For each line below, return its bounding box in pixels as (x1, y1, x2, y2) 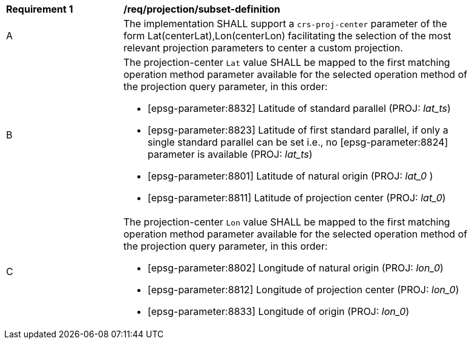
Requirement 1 (6, 3, 73, 15)
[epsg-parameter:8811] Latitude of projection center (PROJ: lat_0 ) (148, 192, 446, 204)
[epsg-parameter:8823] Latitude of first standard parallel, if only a (148, 124, 448, 136)
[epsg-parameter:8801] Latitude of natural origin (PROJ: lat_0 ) (148, 170, 433, 182)
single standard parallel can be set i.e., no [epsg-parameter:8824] (148, 136, 448, 148)
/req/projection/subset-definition (123, 3, 280, 15)
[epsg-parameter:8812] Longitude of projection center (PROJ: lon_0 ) (148, 284, 459, 296)
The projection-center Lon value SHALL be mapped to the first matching (123, 216, 450, 228)
